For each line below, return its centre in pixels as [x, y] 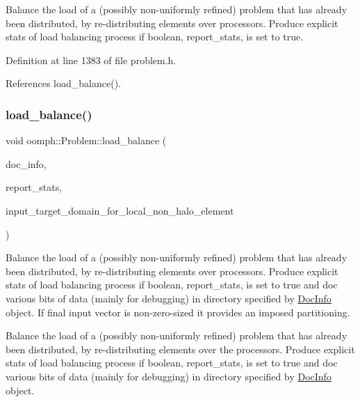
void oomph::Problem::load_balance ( [86, 140]
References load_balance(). [63, 83]
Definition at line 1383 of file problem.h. [91, 60]
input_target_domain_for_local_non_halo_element [120, 210]
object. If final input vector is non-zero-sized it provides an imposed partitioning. [178, 312]
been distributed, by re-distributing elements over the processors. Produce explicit [180, 349]
